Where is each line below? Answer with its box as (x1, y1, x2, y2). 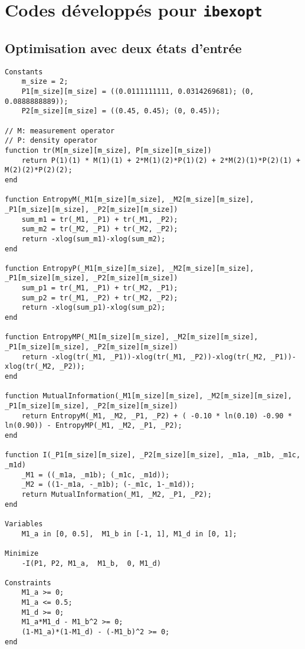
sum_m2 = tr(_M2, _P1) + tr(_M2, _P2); (21, 225, 178, 234)
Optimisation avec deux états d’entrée (5, 38, 242, 57)
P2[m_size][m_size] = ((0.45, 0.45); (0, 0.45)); (21, 107, 221, 116)
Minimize (5, 549, 39, 558)
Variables (5, 519, 43, 528)
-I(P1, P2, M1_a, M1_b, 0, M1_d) (21, 559, 161, 568)
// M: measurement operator (5, 126, 115, 135)
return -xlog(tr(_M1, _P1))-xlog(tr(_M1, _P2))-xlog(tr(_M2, (21, 352, 267, 361)
